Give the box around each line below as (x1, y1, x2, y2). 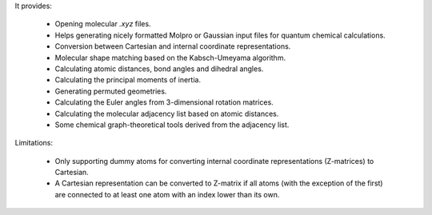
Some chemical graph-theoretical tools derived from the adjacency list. (54, 120, 290, 129)
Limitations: (14, 138, 54, 148)
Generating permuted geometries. (54, 86, 167, 96)
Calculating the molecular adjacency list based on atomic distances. (54, 109, 279, 118)
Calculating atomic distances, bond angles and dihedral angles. (54, 64, 264, 74)
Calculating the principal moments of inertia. (54, 75, 202, 85)
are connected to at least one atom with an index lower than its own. (54, 189, 280, 199)
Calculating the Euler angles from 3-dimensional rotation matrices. (54, 98, 274, 107)
